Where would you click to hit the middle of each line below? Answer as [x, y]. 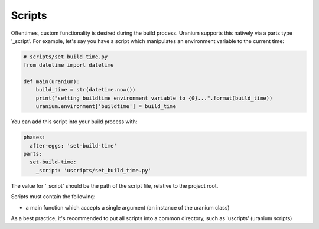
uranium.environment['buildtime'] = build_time [106, 107]
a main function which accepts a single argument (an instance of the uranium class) [128, 207]
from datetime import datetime [69, 65]
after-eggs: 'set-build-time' [74, 145]
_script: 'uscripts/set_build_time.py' [94, 170]
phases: [34, 138]
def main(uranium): [51, 82]
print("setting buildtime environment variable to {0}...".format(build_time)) [154, 98]
